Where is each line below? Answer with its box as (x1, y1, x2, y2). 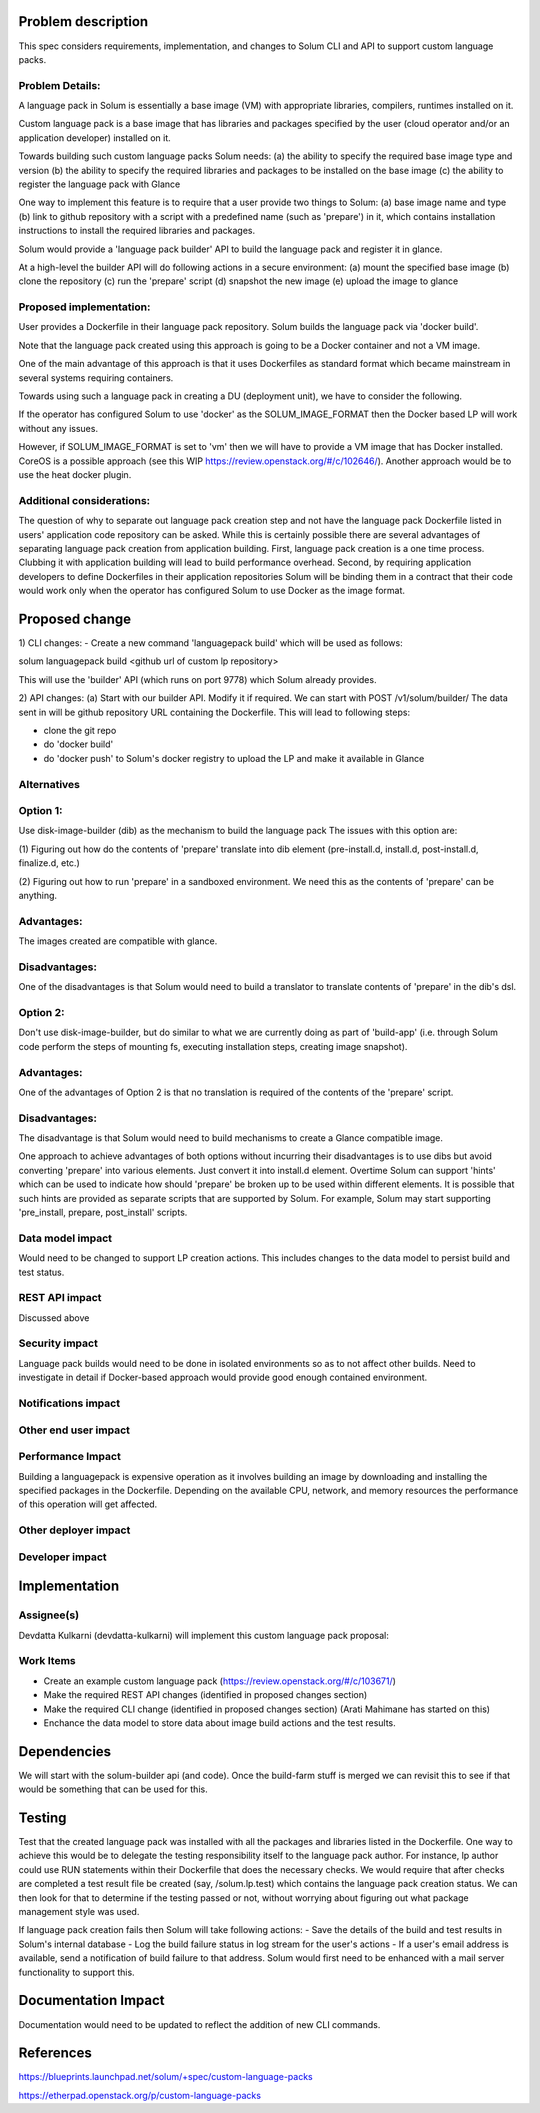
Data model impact (18, 1231, 113, 1245)
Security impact (18, 1336, 99, 1350)
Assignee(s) (18, 1608, 80, 1622)
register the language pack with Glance (18, 178, 181, 190)
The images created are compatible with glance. (18, 935, 218, 947)
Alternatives (18, 777, 80, 791)
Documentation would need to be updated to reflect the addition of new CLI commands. (18, 2018, 381, 2030)
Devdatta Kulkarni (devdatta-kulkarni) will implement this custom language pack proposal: (18, 1629, 389, 1641)
